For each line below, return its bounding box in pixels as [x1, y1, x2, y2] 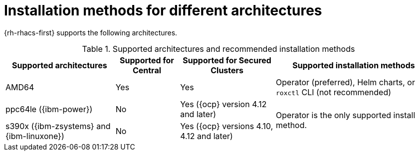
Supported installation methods [292, 60, 415, 70]
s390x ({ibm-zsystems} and [5, 121, 111, 131]
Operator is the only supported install [276, 110, 416, 120]
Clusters [210, 65, 244, 75]
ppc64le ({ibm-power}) [5, 104, 93, 114]
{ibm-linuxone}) [5, 131, 64, 141]
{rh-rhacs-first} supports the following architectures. [4, 28, 178, 37]
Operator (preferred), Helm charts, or [276, 77, 415, 87]
